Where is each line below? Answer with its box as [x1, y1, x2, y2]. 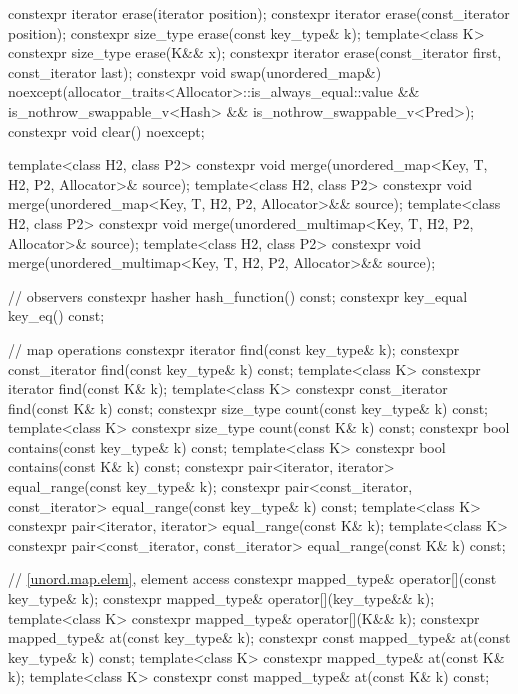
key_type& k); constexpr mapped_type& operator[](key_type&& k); [8, 588, 435, 609]
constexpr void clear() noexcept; [8, 120, 205, 141]
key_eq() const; [8, 305, 105, 326]
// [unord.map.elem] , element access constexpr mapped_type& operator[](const [8, 568, 497, 589]
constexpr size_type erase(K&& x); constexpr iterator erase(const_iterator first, [8, 42, 502, 63]
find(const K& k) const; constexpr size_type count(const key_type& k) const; [8, 397, 488, 418]
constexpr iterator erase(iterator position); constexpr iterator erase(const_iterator [8, 3, 510, 23]
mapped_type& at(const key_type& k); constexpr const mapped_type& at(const [8, 627, 511, 648]
